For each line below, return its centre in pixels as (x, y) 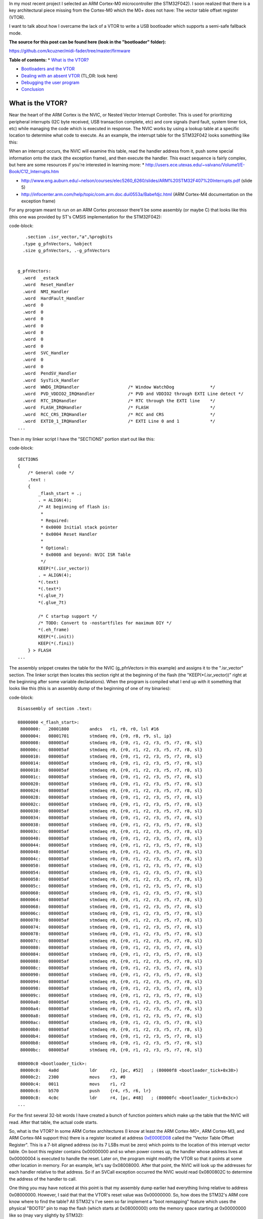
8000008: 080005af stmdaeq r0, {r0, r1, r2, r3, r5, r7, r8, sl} (111, 743)
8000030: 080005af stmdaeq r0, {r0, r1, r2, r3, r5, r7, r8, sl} (111, 811)
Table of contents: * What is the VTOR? (49, 60)
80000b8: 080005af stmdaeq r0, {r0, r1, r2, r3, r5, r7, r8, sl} (111, 1043)
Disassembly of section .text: (55, 709)
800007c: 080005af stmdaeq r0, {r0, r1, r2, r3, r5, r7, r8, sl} (111, 941)
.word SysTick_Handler (51, 380)
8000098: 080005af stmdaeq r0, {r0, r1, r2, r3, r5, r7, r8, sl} (111, 988)
